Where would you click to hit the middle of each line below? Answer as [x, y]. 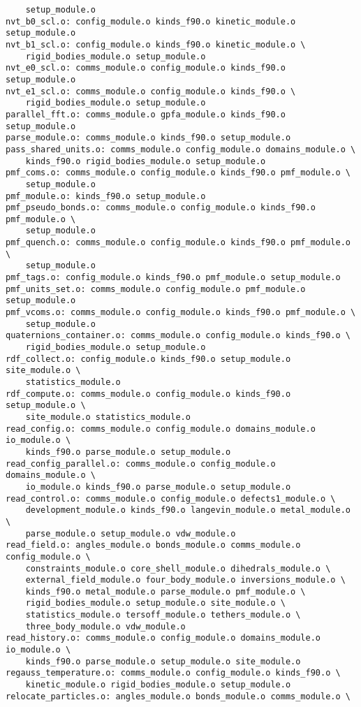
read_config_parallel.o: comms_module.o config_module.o [141, 464]
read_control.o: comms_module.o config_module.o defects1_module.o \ [171, 498]
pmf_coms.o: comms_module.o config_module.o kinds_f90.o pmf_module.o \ [178, 173]
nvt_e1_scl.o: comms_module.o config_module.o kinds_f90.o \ [151, 91]
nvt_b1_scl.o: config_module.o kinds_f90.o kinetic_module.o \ [156, 44]
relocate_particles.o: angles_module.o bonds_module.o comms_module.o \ [178, 696]
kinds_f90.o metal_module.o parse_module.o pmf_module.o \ [165, 591]
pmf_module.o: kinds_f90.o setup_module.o [106, 196]
